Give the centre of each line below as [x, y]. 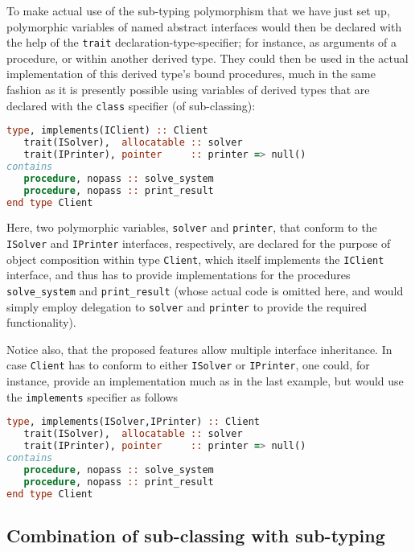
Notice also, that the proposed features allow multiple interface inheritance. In [199, 349]
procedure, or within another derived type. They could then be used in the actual [207, 58]
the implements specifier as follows [92, 396]
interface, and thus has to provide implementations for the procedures [179, 275]
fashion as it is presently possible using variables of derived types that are [188, 90]
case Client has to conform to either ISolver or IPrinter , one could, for [188, 365]
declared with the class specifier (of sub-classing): [131, 105]
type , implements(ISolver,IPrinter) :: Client [134, 422]
